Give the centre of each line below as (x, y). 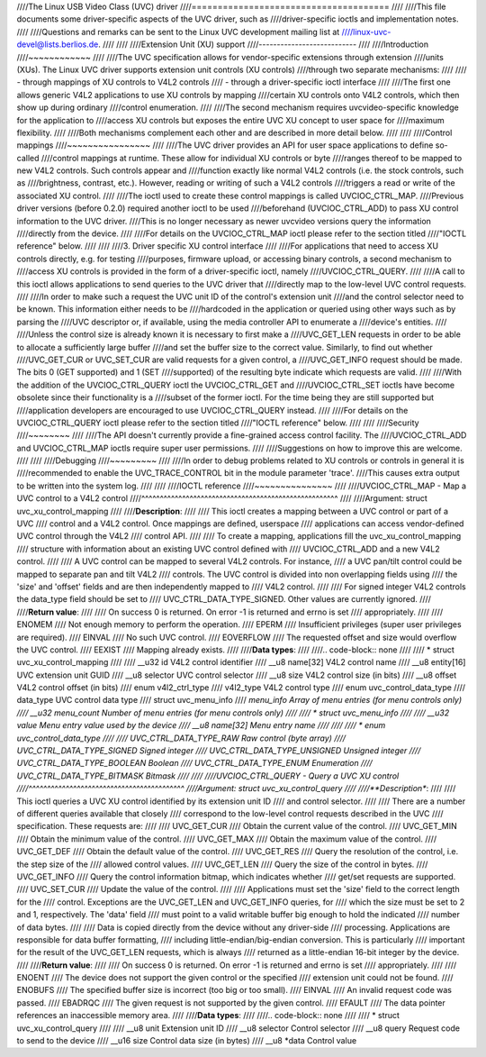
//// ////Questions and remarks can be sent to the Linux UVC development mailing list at (178, 32)
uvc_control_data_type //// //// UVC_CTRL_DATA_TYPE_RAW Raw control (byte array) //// (181, 738)
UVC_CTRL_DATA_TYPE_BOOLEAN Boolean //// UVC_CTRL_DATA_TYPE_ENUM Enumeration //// (194, 763)
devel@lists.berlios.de (58, 44)
